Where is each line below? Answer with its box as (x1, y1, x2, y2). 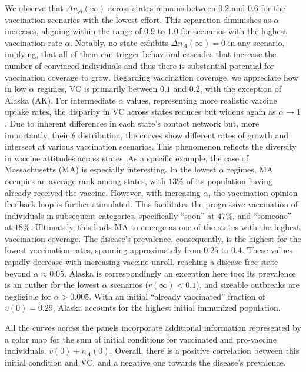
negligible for (5, 290, 52, 302)
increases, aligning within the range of (5, 25, 142, 37)
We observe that (5, 2, 64, 14)
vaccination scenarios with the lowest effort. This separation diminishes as (5, 13, 271, 25)
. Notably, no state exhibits (70, 36, 168, 48)
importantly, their (5, 128, 69, 141)
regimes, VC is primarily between (37, 82, 158, 95)
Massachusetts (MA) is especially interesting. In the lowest (5, 163, 217, 175)
